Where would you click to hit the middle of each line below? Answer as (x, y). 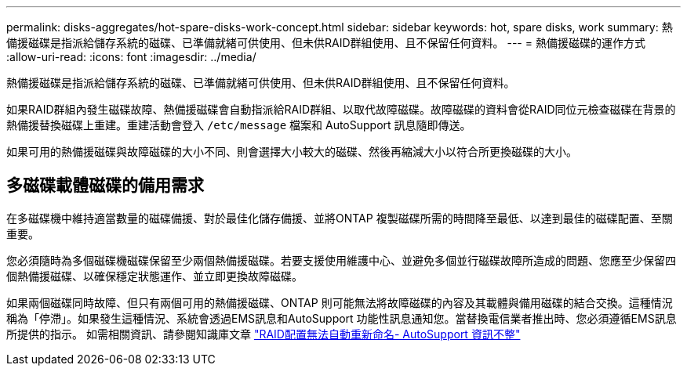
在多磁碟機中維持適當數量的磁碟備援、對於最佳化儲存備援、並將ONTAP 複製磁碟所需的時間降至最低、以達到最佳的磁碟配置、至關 (340, 218)
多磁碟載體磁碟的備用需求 (105, 186)
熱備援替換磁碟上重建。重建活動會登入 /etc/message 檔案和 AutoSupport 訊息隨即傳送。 (239, 125)
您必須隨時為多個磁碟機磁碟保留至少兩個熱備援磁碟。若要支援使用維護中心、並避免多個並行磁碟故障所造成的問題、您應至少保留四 (341, 260)
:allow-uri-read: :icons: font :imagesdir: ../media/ (131, 57)
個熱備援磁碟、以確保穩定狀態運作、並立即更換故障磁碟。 (154, 276)
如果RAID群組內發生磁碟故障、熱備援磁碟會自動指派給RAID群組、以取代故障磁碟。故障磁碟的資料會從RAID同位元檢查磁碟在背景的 (341, 109)
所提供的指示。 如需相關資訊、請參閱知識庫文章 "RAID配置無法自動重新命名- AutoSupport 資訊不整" (264, 334)
